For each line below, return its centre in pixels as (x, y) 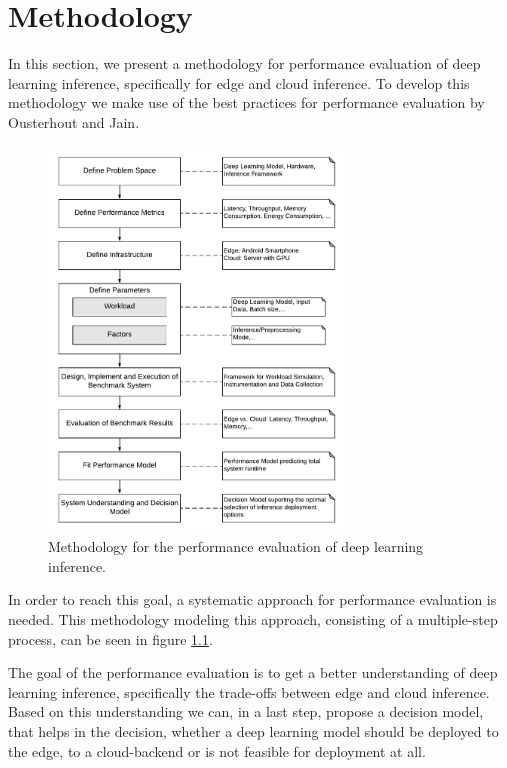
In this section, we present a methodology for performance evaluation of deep (244, 63)
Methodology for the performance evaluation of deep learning (236, 546)
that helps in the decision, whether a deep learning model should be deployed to (253, 731)
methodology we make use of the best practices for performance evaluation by (246, 102)
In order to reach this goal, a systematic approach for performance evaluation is (252, 599)
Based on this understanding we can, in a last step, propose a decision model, (246, 711)
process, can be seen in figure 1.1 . (110, 638)
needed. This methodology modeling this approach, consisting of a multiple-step (253, 619)
